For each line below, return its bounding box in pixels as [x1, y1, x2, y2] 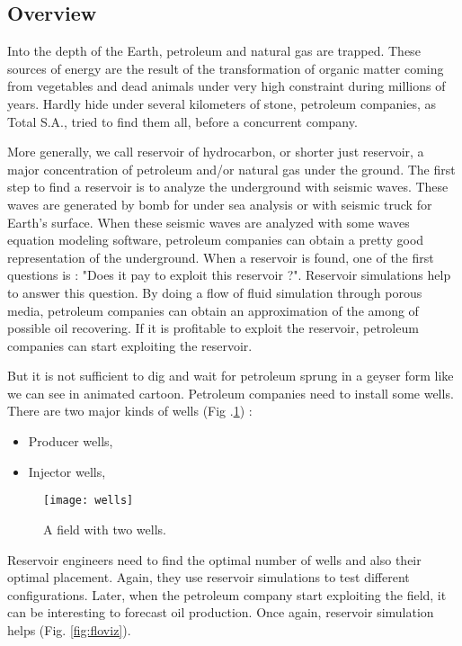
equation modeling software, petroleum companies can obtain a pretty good [7, 230, 424, 249]
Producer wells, [28, 432, 113, 451]
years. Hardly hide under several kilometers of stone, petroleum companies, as [7, 94, 437, 112]
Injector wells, [28, 462, 106, 480]
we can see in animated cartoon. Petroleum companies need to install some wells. [7, 383, 454, 402]
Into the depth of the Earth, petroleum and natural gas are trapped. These [7, 41, 421, 60]
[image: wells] [43, 494, 134, 507]
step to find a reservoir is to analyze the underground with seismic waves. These [7, 177, 449, 196]
